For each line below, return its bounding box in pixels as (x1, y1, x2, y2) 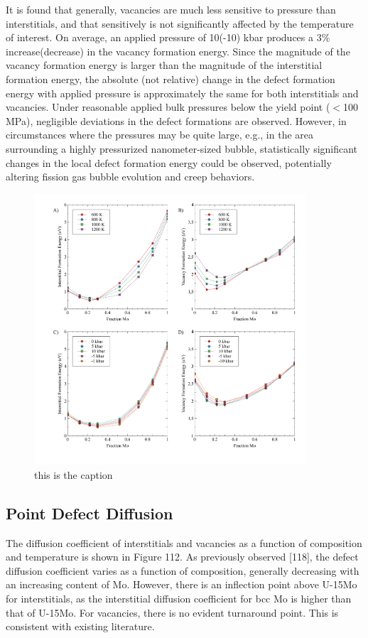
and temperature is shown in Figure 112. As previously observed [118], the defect (6, 549, 359, 564)
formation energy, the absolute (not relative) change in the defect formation (6, 71, 335, 86)
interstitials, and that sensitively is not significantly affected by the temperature (6, 16, 354, 31)
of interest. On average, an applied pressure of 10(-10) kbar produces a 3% (6, 30, 330, 45)
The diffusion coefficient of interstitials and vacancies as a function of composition (6, 535, 362, 550)
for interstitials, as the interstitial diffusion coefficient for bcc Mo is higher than (6, 591, 352, 606)
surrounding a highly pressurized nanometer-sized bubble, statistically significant (6, 141, 358, 156)
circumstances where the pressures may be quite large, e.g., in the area (6, 127, 314, 142)
